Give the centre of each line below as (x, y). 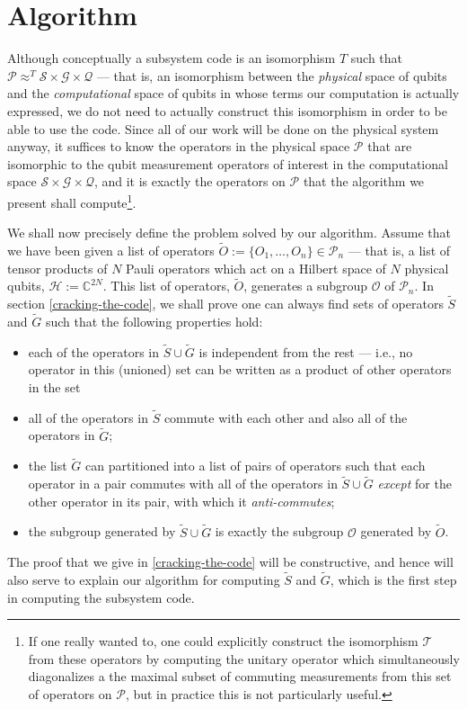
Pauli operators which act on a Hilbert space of (256, 268)
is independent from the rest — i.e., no (306, 351)
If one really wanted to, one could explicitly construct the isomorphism (223, 641)
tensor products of (57, 268)
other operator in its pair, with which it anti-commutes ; (181, 501)
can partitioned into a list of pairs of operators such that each (256, 466)
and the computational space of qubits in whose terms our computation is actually (233, 93)
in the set (54, 386)
